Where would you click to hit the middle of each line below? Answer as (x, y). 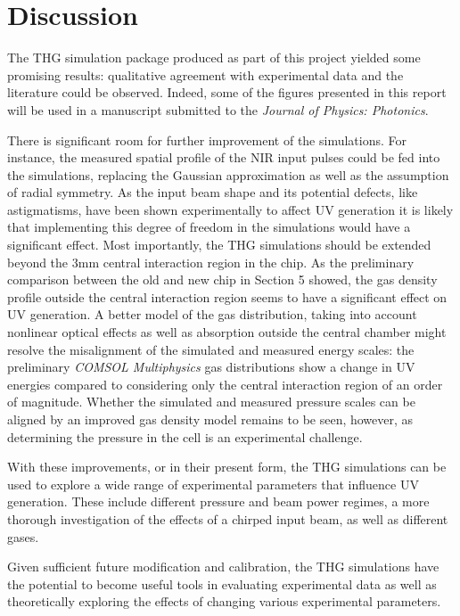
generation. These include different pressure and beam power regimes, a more (218, 501)
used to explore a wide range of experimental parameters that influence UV (213, 484)
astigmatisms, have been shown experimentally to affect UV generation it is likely (230, 209)
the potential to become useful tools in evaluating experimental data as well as (222, 583)
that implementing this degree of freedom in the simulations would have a (209, 227)
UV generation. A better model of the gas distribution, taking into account (212, 314)
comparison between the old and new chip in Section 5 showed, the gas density (222, 279)
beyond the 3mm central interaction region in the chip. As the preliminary (211, 262)
